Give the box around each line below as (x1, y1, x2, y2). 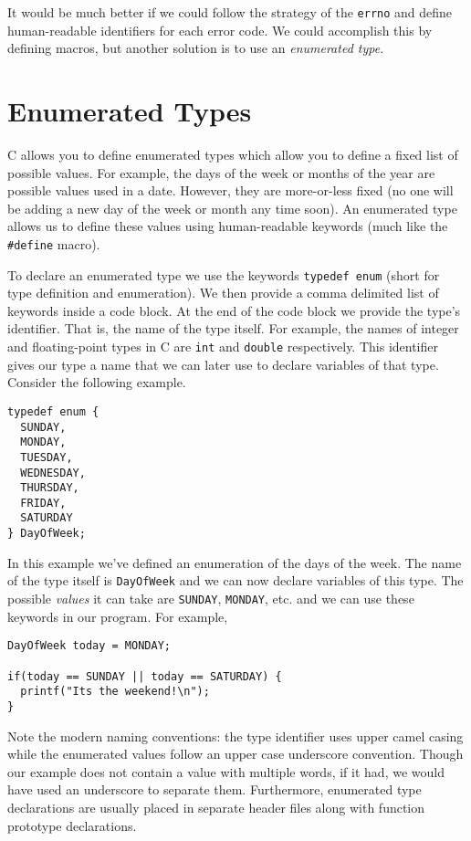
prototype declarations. (7, 815, 137, 835)
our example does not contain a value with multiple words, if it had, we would (7, 762, 445, 781)
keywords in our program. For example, (7, 606, 228, 625)
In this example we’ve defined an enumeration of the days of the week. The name (7, 552, 462, 572)
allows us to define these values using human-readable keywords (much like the (7, 216, 448, 236)
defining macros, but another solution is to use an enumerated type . (7, 38, 384, 58)
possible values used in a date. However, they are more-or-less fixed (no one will (7, 181, 454, 200)
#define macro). (7, 234, 100, 253)
